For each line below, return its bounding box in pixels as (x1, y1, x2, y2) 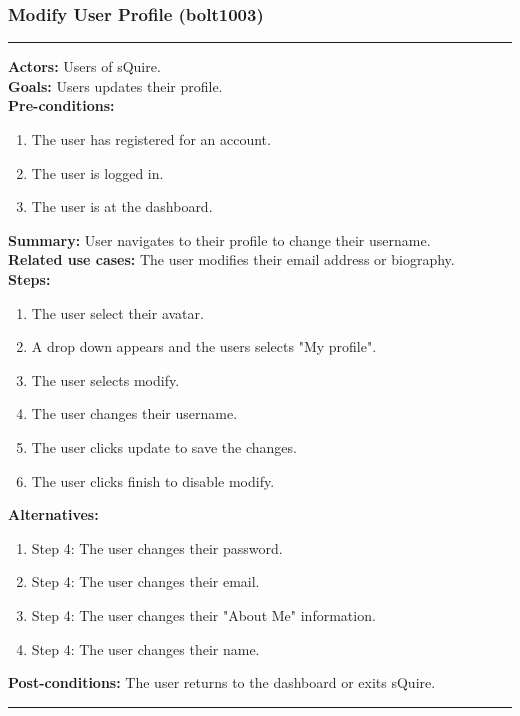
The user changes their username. (31, 403, 238, 424)
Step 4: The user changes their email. (31, 571, 260, 592)
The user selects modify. (31, 369, 180, 390)
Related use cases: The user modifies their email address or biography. (8, 249, 455, 270)
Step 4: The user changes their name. (31, 638, 260, 659)
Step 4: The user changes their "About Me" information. (31, 604, 376, 625)
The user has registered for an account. (31, 129, 271, 149)
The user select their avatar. (31, 302, 204, 323)
